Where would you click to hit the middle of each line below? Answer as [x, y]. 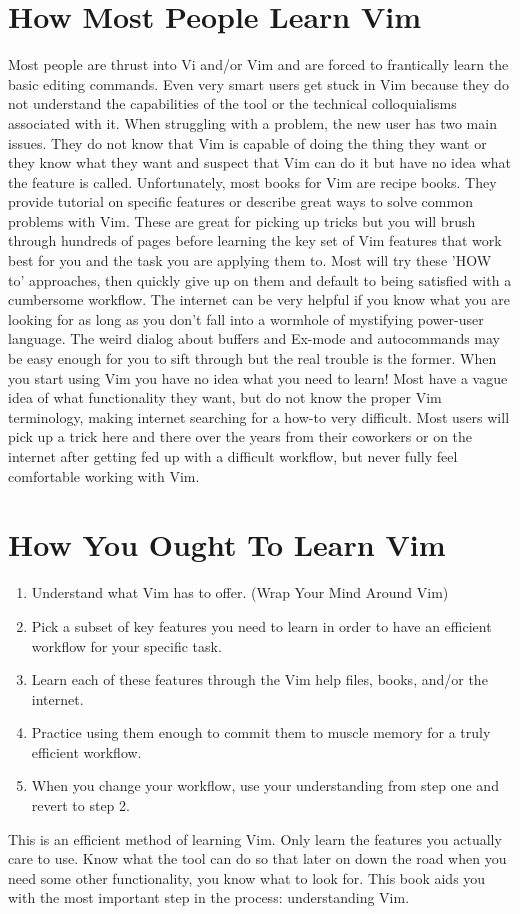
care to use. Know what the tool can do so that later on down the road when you [257, 858]
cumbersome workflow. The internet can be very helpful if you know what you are [259, 299]
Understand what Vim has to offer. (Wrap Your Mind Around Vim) [240, 592]
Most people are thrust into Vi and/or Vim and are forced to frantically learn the [258, 64]
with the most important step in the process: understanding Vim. [209, 897]
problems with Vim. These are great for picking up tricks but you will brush [242, 220]
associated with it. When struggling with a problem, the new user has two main [252, 122]
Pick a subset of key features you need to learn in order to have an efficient [261, 625]
